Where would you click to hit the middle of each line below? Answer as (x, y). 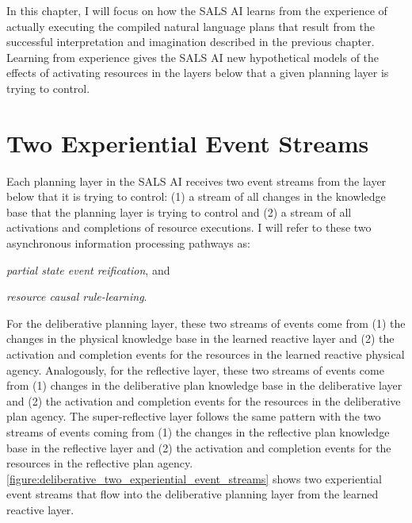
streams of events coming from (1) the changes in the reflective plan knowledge (198, 432)
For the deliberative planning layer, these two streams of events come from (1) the (206, 323)
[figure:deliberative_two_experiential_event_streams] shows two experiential (194, 478)
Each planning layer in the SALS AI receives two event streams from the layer (196, 181)
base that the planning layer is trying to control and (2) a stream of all (179, 212)
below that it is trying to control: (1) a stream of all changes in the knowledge (196, 196)
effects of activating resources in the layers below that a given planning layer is (198, 73)
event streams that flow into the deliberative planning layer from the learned (193, 494)
